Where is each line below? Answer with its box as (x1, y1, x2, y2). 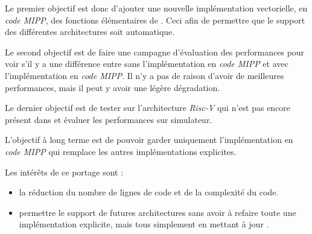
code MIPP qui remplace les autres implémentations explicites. (5, 145, 237, 157)
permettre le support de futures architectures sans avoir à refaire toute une (19, 206, 296, 218)
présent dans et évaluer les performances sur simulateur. (5, 113, 212, 125)
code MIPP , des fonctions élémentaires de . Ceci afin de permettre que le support (5, 13, 305, 26)
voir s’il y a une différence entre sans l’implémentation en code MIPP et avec (5, 57, 288, 70)
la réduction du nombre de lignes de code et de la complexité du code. (19, 186, 279, 198)
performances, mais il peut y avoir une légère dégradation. (5, 81, 220, 93)
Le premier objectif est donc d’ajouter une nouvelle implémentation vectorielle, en (5, 2, 308, 14)
